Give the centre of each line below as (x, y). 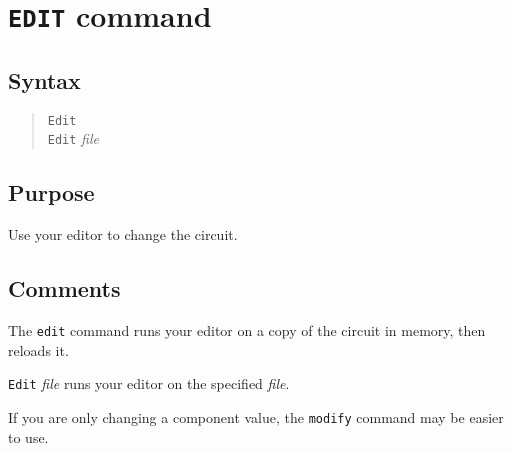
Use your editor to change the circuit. (123, 234)
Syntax (44, 79)
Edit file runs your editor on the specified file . (149, 383)
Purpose (51, 192)
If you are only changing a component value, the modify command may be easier (256, 416)
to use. (28, 436)
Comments (64, 288)
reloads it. (38, 349)
